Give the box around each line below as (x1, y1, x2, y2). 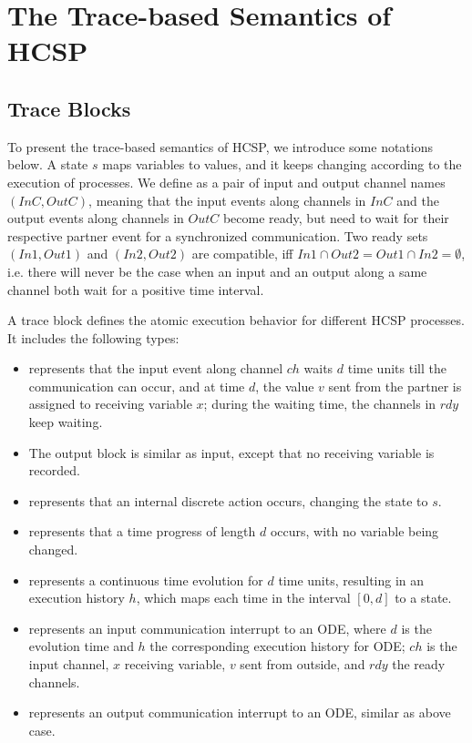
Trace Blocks (7, 94, 131, 122)
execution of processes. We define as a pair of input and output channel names (7, 172, 446, 191)
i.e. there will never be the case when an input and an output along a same (7, 261, 427, 280)
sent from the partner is (328, 376, 462, 395)
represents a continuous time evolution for (28, 570, 263, 589)
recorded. (28, 461, 80, 480)
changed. (28, 540, 78, 559)
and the (396, 190, 439, 209)
